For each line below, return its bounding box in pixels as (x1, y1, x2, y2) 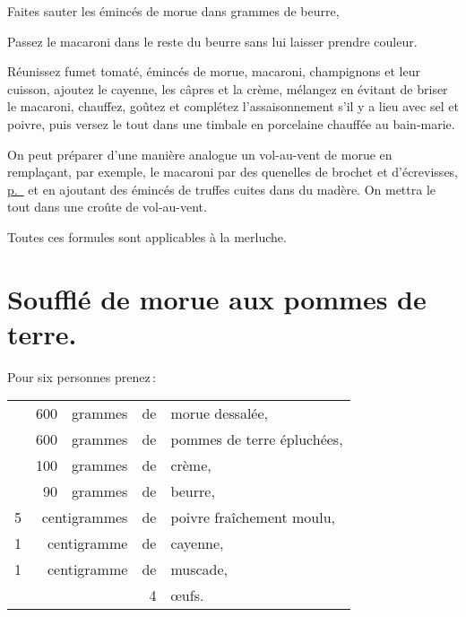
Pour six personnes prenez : (7, 367, 156, 386)
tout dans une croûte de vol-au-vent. (7, 197, 207, 216)
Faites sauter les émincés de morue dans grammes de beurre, (7, 2, 340, 20)
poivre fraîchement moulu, (170, 507, 336, 528)
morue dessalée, (170, 403, 269, 424)
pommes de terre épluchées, (170, 429, 343, 450)
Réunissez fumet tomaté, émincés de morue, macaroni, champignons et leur (7, 62, 421, 81)
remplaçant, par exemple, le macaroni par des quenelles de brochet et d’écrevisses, (7, 162, 459, 181)
